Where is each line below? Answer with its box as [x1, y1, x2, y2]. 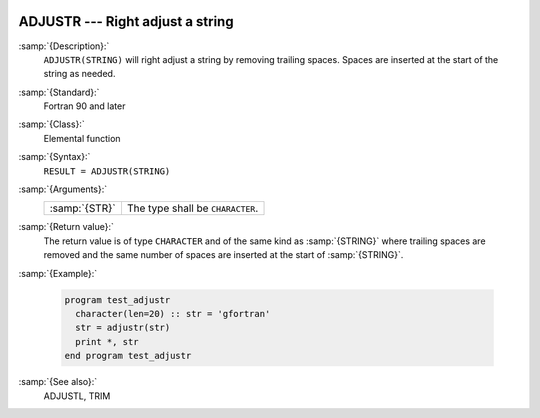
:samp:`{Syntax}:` [18, 151, 91, 163]
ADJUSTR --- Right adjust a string [18, 13, 234, 30]
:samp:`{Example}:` [18, 267, 98, 279]
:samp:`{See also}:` [18, 376, 98, 388]
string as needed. [43, 68, 116, 80]
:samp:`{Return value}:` [18, 221, 115, 233]
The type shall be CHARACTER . [126, 201, 259, 215]
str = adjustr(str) [75, 322, 171, 334]
